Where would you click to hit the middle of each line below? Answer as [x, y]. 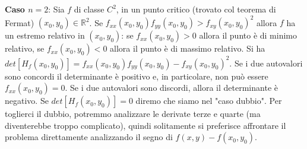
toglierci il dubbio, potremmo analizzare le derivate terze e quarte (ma [133, 114]
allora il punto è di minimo [248, 35]
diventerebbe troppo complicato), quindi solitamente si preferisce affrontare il [145, 125]
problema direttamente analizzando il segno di [89, 137]
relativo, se [25, 48]
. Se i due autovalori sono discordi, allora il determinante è [171, 88]
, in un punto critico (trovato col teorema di [196, 9]
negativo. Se [27, 101]
